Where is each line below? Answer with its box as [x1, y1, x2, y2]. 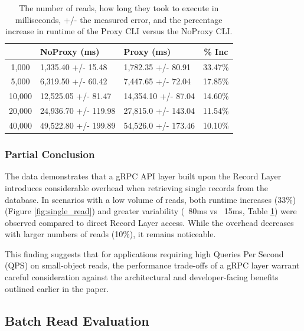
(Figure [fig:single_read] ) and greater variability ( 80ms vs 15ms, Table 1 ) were [5, 205, 297, 217]
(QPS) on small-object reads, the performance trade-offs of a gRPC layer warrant [5, 259, 300, 271]
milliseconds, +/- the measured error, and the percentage [15, 13, 223, 25]
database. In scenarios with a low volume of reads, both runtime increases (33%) [5, 193, 296, 205]
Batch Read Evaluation [5, 311, 149, 329]
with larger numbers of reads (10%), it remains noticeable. [5, 228, 216, 240]
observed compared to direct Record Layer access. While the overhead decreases [5, 216, 294, 228]
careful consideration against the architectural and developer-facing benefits [5, 271, 279, 283]
